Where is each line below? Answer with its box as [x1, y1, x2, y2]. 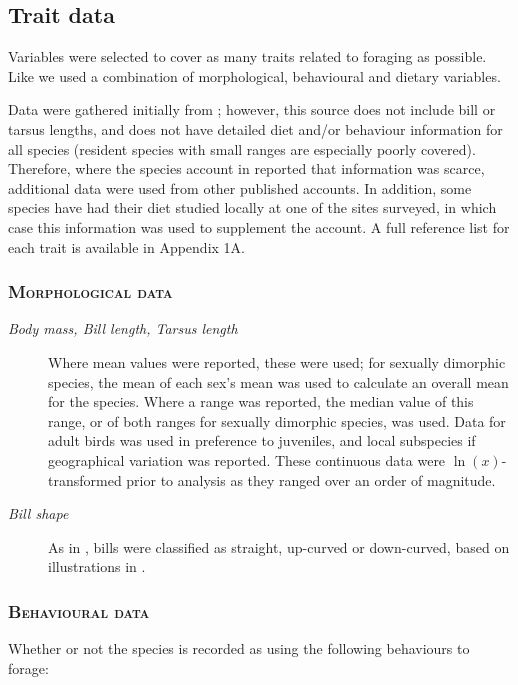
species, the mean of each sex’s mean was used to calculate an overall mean [48, 371, 509, 392]
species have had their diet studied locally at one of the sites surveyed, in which [8, 197, 497, 218]
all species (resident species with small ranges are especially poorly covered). [8, 138, 476, 159]
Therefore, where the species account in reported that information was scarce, [8, 158, 485, 179]
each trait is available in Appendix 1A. [8, 236, 245, 257]
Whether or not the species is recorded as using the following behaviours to [8, 638, 470, 659]
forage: [8, 657, 49, 678]
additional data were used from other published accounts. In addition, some [8, 177, 472, 198]
